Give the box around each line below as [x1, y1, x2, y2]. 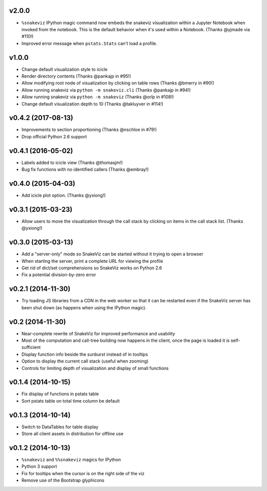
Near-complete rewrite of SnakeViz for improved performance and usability [21, 330, 176, 336]
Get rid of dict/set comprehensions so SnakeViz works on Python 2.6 [21, 265, 162, 271]
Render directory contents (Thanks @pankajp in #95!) [21, 73, 131, 79]
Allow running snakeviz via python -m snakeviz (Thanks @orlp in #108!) [21, 94, 174, 100]
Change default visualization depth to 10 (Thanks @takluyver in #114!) [21, 101, 164, 107]
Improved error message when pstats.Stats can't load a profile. [21, 40, 158, 46]
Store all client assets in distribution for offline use [21, 431, 124, 437]
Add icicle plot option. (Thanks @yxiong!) [21, 193, 106, 199]
